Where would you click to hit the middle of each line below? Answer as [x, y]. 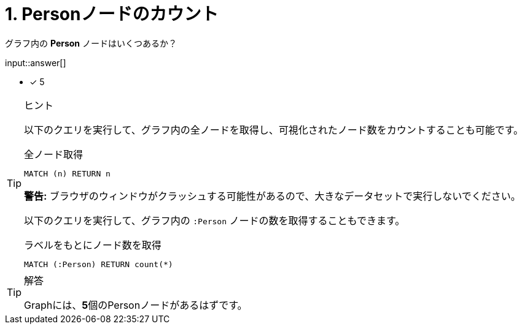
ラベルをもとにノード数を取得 [93, 245]
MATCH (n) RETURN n [67, 173]
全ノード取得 [54, 154]
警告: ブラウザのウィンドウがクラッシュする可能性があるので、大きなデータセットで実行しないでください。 [272, 196]
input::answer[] [36, 62]
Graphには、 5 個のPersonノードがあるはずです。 [136, 305]
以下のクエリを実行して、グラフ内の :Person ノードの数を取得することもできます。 [215, 220]
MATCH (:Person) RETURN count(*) [99, 264]
